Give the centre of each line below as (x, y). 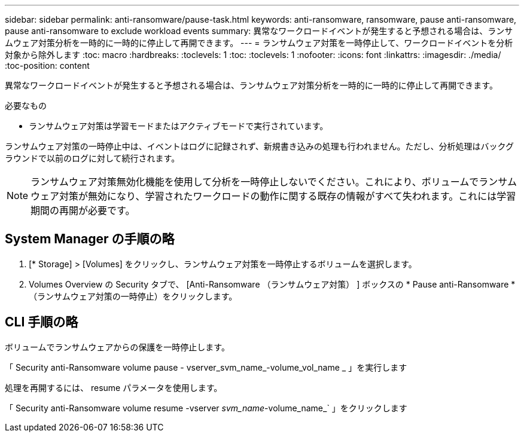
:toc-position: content (47, 65)
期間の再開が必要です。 (83, 210)
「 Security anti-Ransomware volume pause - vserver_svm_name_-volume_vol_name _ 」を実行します (206, 367)
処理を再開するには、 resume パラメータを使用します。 (114, 387)
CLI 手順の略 (42, 322)
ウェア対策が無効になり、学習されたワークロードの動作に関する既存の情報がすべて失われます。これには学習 (273, 196)
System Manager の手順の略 (90, 239)
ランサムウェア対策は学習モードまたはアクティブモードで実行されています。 (179, 126)
